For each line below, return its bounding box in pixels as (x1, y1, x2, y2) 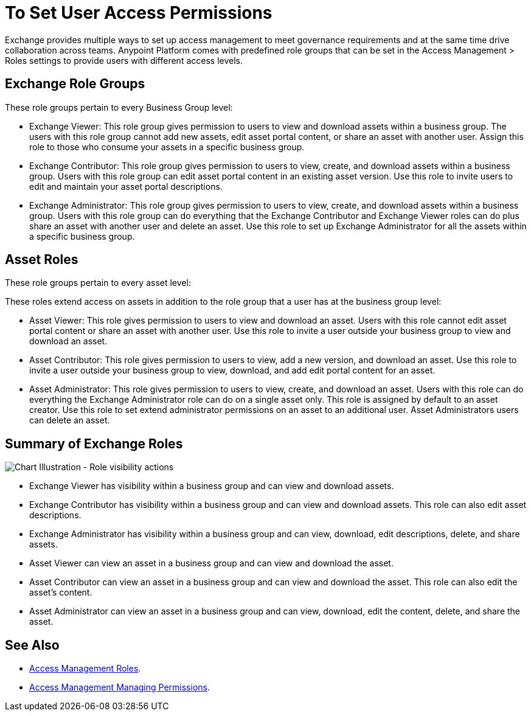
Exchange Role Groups (5, 76, 145, 92)
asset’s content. (29, 587, 92, 598)
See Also (5, 637, 60, 653)
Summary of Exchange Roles (5, 436, 183, 451)
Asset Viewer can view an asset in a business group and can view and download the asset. (29, 558, 394, 569)
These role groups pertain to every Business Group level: (5, 102, 233, 113)
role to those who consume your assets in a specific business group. (29, 141, 305, 152)
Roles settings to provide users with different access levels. (5, 55, 243, 66)
